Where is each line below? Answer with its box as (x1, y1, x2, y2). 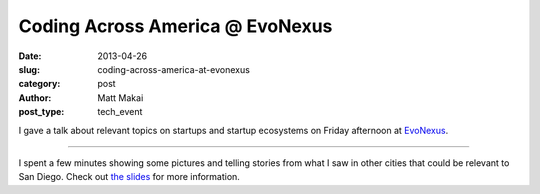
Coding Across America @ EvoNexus (18, 15, 333, 37)
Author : (18, 91, 52, 104)
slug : (18, 63, 40, 75)
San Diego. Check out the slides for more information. (18, 171, 240, 183)
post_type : (18, 106, 65, 118)
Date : (18, 50, 42, 62)
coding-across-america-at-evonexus (97, 63, 250, 75)
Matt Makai (97, 91, 144, 104)
